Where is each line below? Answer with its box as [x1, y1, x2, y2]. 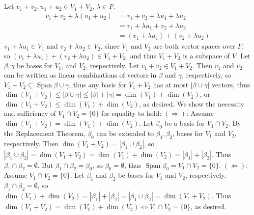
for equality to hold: [101, 108, 162, 118]
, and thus [126, 50, 157, 60]
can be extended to [96, 128, 154, 138]
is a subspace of [183, 50, 230, 60]
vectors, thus [212, 79, 250, 89]
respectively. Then [4, 138, 58, 148]
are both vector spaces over [153, 41, 235, 51]
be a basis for [164, 118, 205, 128]
